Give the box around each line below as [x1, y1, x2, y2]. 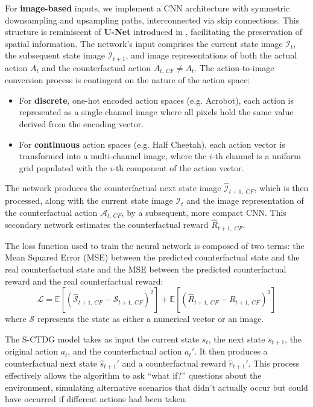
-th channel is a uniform [212, 150, 301, 162]
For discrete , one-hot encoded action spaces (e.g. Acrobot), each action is [19, 93, 294, 106]
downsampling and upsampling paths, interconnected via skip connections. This [5, 13, 300, 26]
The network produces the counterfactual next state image [5, 181, 221, 194]
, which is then [254, 181, 309, 194]
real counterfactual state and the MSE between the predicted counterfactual [5, 263, 286, 276]
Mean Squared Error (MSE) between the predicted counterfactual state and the [5, 251, 300, 263]
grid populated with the [19, 161, 107, 174]
